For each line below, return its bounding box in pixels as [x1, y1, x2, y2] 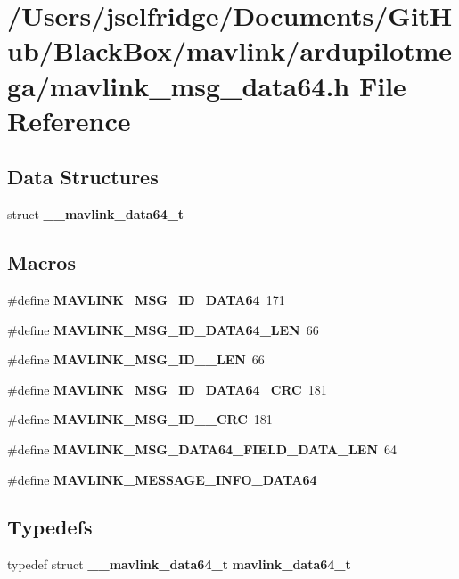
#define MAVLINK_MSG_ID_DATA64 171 [7, 289, 285, 308]
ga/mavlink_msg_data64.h [7, 67, 350, 103]
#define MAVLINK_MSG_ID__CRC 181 [7, 410, 273, 428]
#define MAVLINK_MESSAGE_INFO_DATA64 [7, 469, 317, 488]
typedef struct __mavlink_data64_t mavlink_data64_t [7, 555, 351, 574]
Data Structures [7, 163, 159, 191]
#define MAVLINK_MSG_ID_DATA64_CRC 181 [7, 379, 327, 398]
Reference [7, 102, 131, 138]
